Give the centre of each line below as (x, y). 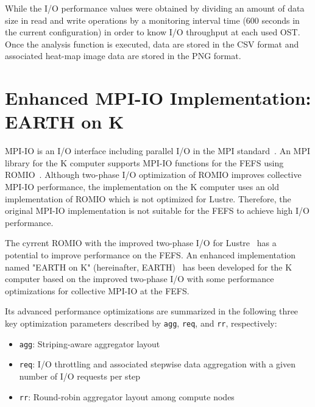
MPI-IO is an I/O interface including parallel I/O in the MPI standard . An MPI (158, 151)
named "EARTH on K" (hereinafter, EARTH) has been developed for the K (149, 267)
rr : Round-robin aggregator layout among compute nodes (127, 396)
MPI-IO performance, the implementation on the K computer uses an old (142, 187)
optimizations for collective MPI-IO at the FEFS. (97, 290)
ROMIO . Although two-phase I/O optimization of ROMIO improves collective (153, 175)
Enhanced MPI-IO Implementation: (158, 98)
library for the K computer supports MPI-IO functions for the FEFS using (144, 162)
